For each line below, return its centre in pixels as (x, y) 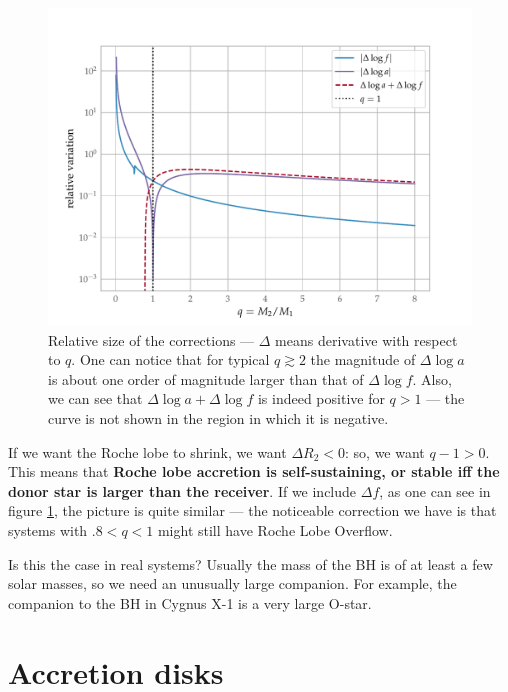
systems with (48, 529)
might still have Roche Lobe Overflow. (275, 529)
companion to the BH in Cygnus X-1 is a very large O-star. (190, 602)
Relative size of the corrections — (151, 339)
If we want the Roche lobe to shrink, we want (147, 451)
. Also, (432, 378)
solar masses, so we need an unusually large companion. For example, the (232, 583)
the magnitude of (363, 359)
